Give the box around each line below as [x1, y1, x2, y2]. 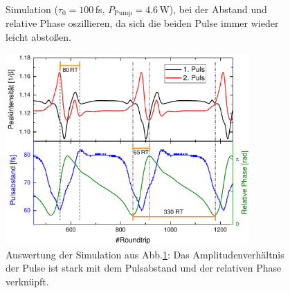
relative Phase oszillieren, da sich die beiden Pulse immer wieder [6, 16, 279, 30]
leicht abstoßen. [6, 30, 71, 44]
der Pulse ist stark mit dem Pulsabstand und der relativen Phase [6, 261, 282, 275]
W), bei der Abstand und [159, 2, 267, 16]
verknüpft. [6, 274, 49, 289]
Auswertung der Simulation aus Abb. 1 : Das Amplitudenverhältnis [6, 247, 284, 261]
